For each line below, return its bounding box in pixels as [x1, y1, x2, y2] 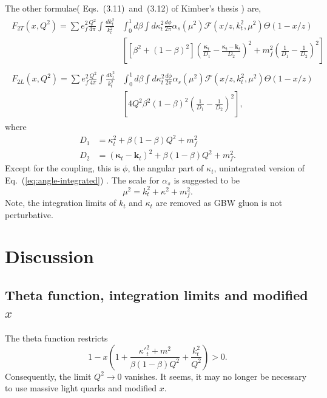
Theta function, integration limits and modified [5, 286, 308, 304]
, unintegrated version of [214, 162, 305, 174]
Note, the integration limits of [5, 196, 116, 209]
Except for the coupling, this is [5, 162, 120, 174]
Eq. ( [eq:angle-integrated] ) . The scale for [5, 173, 160, 186]
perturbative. [5, 208, 53, 221]
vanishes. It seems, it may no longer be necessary [124, 369, 307, 382]
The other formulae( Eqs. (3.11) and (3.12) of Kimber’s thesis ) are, [5, 2, 261, 14]
